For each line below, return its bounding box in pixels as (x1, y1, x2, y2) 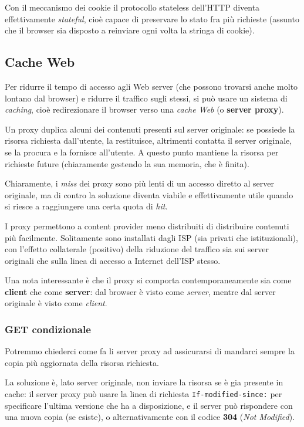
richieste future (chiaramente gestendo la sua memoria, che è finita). (5, 157, 249, 170)
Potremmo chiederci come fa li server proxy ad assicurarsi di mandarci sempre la (5, 345, 295, 357)
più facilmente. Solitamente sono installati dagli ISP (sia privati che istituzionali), (5, 231, 298, 243)
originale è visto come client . (5, 297, 107, 309)
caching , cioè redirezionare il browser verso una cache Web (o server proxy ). (5, 103, 284, 116)
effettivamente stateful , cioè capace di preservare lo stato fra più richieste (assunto (5, 12, 299, 25)
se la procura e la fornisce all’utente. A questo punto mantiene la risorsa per (5, 145, 279, 158)
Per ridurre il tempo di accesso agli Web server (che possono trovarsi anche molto (5, 80, 298, 92)
